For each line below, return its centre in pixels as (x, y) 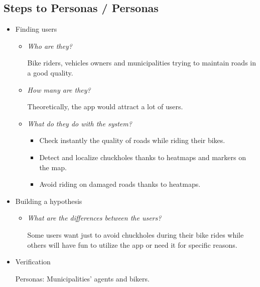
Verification (33, 262)
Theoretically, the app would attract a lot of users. (105, 106)
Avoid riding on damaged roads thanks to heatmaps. (120, 184)
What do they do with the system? (80, 123)
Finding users (36, 29)
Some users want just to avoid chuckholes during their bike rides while (136, 234)
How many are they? (59, 89)
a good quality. (50, 72)
